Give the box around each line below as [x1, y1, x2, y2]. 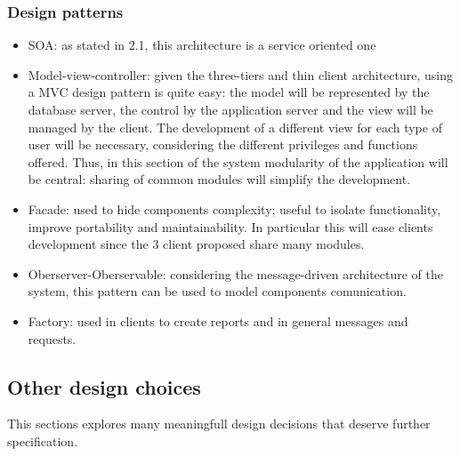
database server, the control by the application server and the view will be [28, 100, 433, 118]
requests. [28, 329, 77, 348]
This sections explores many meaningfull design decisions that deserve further [7, 414, 431, 433]
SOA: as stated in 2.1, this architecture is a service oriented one [28, 36, 376, 54]
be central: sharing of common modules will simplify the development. [28, 170, 411, 188]
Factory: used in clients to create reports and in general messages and [28, 311, 408, 330]
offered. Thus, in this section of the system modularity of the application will [28, 152, 448, 171]
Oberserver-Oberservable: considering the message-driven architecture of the [28, 264, 444, 283]
